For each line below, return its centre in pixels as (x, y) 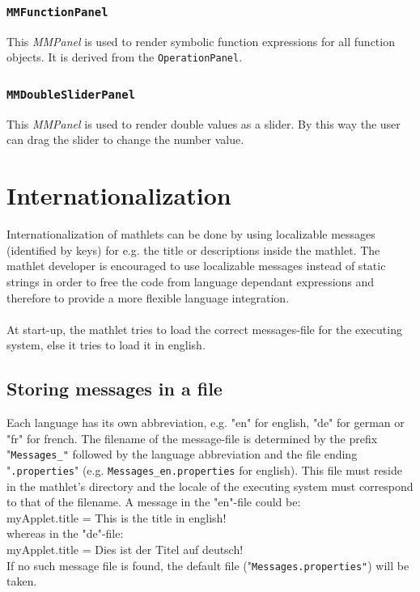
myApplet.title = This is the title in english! (117, 517)
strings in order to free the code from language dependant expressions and (191, 281)
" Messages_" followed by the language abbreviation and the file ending (182, 454)
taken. (22, 581)
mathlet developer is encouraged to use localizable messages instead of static (196, 266)
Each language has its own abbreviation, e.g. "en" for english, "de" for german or (206, 423)
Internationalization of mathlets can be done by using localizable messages (191, 234)
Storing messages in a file (115, 389)
